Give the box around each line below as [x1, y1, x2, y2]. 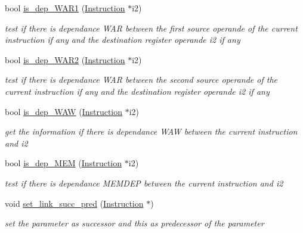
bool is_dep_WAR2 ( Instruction [5, 53, 125, 66]
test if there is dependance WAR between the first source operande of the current [5, 21, 298, 34]
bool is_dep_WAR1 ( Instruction [5, 2, 125, 14]
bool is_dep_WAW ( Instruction [5, 105, 123, 117]
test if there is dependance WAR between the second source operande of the [5, 73, 277, 86]
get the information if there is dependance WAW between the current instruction [5, 125, 298, 138]
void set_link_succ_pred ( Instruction [5, 197, 144, 209]
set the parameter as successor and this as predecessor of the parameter [5, 217, 264, 229]
